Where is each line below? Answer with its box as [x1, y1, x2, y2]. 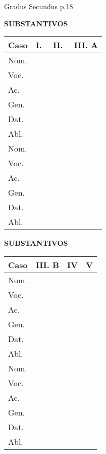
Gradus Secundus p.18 [4, 1, 73, 11]
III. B [35, 258, 59, 271]
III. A [74, 39, 98, 51]
